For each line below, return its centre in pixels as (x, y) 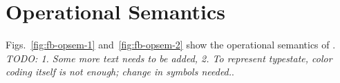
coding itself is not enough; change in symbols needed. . (120, 72)
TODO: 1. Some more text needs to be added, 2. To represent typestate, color (169, 58)
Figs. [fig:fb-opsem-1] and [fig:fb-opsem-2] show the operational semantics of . (171, 45)
